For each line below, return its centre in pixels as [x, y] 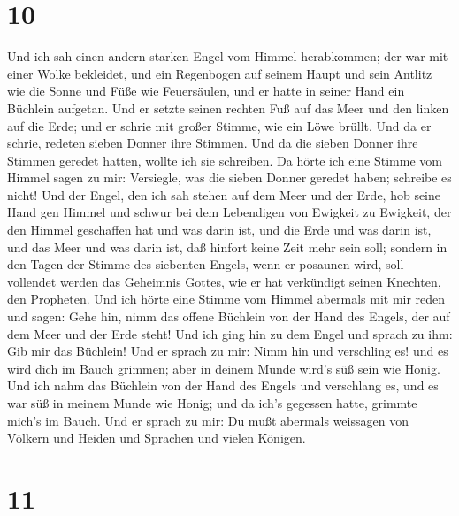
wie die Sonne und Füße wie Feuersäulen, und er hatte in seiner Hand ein [206, 91]
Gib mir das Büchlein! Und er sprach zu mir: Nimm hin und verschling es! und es [228, 351]
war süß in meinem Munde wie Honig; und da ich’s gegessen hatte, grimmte [212, 403]
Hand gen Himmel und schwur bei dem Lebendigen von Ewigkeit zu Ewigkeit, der [229, 212]
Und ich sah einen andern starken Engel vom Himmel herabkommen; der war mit [228, 56]
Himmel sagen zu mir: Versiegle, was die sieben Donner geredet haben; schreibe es [229, 177]
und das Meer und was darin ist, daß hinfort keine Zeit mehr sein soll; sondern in [227, 246]
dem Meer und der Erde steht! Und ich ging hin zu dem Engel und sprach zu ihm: [230, 333]
